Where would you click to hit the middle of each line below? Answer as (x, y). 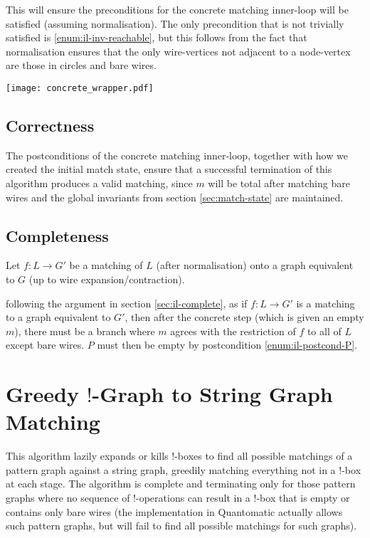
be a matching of (106, 265)
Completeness (57, 235)
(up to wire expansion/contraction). (107, 279)
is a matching (326, 303)
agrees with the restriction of (233, 331)
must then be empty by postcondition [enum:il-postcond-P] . (227, 345)
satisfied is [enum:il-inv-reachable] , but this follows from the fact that (157, 37)
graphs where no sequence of (68, 498)
